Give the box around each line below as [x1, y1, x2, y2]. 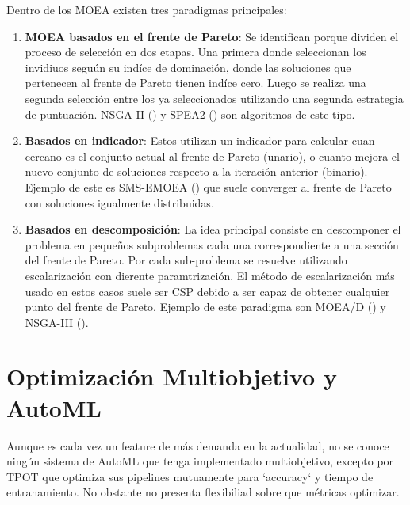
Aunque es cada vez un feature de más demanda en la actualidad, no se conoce [6, 437, 389, 454]
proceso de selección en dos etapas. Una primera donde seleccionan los [25, 44, 366, 60]
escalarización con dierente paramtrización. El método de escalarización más [25, 267, 395, 283]
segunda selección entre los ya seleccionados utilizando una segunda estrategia [25, 89, 404, 106]
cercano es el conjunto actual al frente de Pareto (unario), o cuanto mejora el [25, 147, 400, 164]
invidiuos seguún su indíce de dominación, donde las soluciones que [25, 59, 351, 75]
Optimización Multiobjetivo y [6, 360, 337, 393]
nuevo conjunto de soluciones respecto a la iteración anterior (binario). [25, 163, 368, 180]
